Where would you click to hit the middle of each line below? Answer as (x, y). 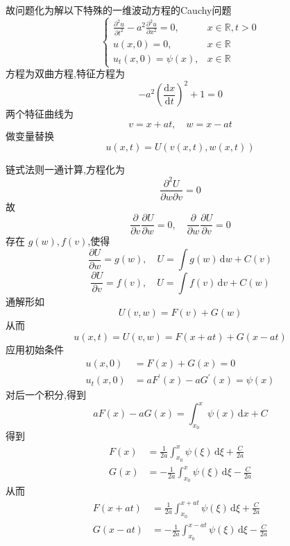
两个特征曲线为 (40, 114)
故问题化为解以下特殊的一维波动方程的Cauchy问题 (119, 10)
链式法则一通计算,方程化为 (65, 169)
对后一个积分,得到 (46, 395)
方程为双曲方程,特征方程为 (65, 73)
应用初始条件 (35, 349)
